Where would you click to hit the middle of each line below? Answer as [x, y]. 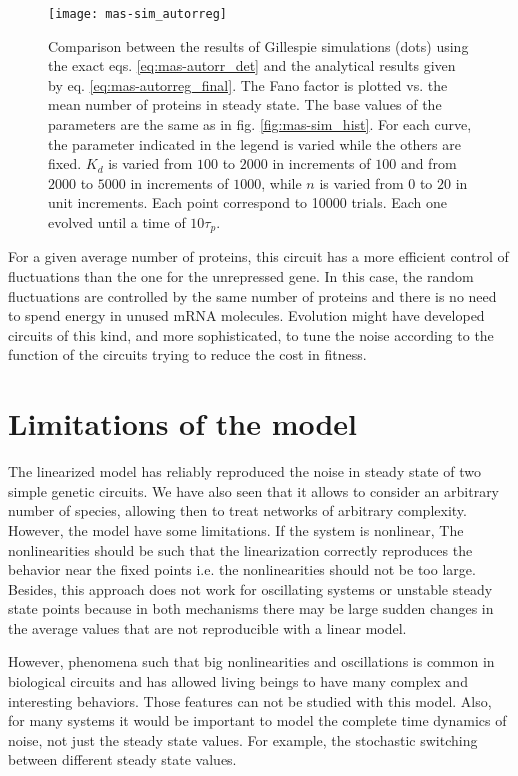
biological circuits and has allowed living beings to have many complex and [238, 681]
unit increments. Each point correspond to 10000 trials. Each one [248, 202]
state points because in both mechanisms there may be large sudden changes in [251, 608]
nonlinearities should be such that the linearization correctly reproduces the [240, 549]
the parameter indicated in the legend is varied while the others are [254, 143]
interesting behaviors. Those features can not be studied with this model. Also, [250, 700]
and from [428, 163]
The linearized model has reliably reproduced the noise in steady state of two [244, 471]
